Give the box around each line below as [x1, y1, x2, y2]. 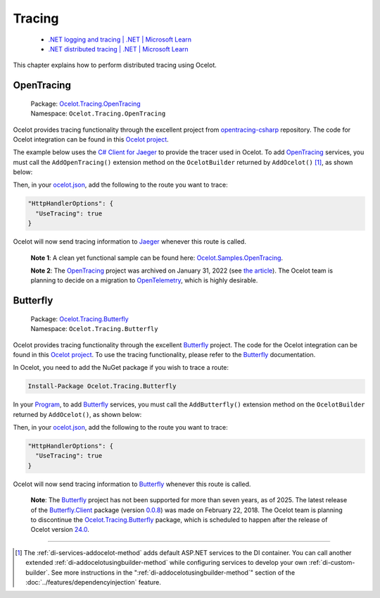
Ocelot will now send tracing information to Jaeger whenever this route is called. [13, 237, 246, 246]
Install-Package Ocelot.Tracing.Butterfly [27, 382, 177, 390]
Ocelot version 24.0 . [30, 525, 89, 534]
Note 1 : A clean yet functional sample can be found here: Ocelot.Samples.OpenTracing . [30, 254, 284, 262]
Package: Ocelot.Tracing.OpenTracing [30, 99, 141, 108]
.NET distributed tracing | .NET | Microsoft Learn [48, 44, 189, 53]
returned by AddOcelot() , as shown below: [13, 410, 142, 418]
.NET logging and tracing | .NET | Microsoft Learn [48, 35, 192, 44]
